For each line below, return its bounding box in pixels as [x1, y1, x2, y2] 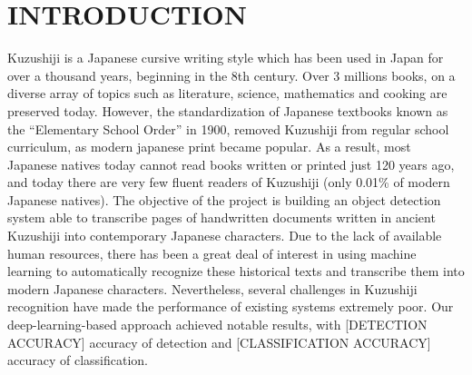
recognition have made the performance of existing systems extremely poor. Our [7, 297, 454, 316]
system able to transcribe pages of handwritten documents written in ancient [7, 208, 436, 227]
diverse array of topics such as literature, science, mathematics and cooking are [7, 84, 447, 103]
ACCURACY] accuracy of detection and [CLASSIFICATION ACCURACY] [7, 332, 431, 351]
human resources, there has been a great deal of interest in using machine [7, 243, 417, 262]
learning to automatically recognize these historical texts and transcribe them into [7, 262, 465, 281]
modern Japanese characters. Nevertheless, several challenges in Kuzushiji [7, 279, 418, 298]
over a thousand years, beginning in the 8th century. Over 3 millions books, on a [7, 65, 456, 84]
